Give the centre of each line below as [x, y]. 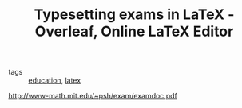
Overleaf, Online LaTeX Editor [134, 31]
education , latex [55, 80]
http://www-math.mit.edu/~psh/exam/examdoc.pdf [93, 96]
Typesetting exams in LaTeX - [134, 15]
